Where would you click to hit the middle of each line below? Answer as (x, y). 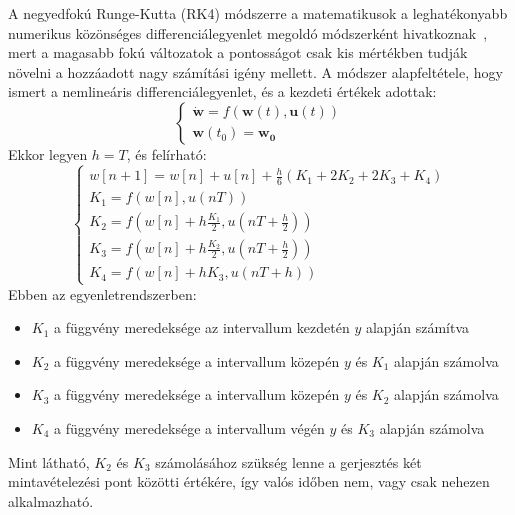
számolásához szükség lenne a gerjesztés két (288, 461)
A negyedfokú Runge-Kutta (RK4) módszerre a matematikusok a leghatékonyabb (258, 13)
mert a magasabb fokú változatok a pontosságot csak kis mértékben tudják (238, 52)
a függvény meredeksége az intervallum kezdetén (202, 327)
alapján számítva (417, 327)
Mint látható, (49, 461)
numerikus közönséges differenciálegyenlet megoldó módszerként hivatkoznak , (248, 32)
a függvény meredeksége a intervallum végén (189, 427)
